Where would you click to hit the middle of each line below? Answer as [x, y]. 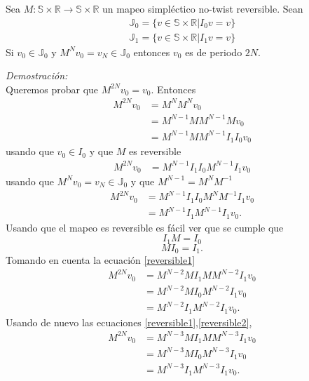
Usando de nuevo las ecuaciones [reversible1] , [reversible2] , [129, 322]
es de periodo [214, 52]
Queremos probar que [52, 89]
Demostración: [37, 75]
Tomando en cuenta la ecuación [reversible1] [101, 260]
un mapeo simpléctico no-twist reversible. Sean [203, 8]
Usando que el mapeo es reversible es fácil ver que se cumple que [145, 227]
